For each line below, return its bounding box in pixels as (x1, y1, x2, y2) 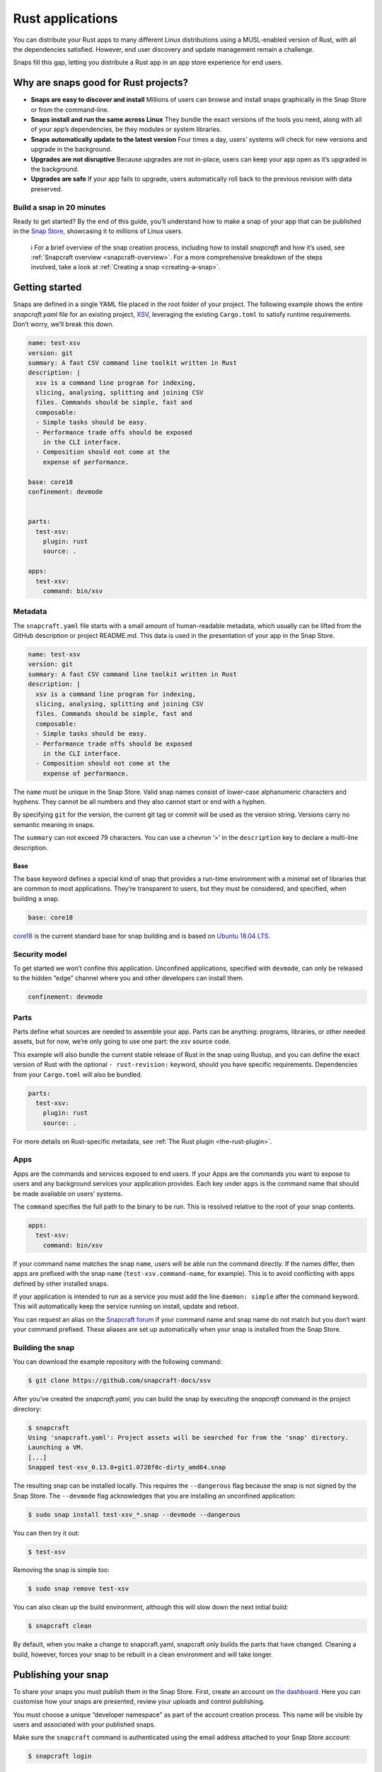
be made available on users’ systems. (13, 1189, 123, 1198)
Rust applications (13, 11, 118, 26)
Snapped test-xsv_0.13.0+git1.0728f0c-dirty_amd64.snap (28, 1464, 226, 1471)
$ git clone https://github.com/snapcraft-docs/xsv (28, 1376, 212, 1385)
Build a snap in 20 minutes (13, 202, 106, 212)
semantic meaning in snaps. (13, 820, 95, 829)
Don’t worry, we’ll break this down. (13, 320, 115, 329)
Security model (13, 949, 67, 959)
